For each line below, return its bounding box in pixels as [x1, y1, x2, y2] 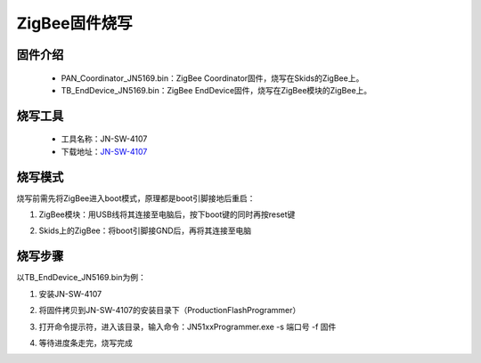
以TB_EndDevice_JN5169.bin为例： [16, 272, 146, 283]
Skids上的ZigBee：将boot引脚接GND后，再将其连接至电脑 [38, 225, 252, 236]
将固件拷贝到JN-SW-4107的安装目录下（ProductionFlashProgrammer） [38, 305, 301, 316]
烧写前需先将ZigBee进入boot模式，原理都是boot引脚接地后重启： [16, 192, 256, 204]
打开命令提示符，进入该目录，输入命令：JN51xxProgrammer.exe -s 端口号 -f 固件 [38, 321, 337, 332]
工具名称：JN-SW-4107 [61, 133, 148, 144]
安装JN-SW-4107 [38, 288, 102, 299]
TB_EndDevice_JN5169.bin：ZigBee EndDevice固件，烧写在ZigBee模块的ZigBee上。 [61, 85, 372, 95]
